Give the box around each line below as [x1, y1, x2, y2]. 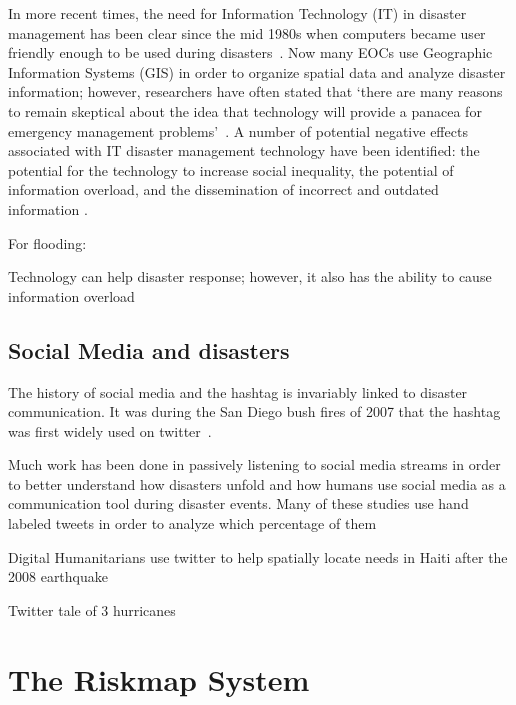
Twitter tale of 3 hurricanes [8, 599, 176, 620]
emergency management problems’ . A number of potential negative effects [8, 120, 468, 141]
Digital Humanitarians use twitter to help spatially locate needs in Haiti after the [8, 546, 508, 567]
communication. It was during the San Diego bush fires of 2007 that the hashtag [8, 401, 501, 422]
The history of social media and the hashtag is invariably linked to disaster [8, 381, 468, 402]
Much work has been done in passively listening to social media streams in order [8, 454, 501, 475]
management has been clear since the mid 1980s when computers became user [8, 22, 486, 43]
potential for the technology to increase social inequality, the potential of [8, 159, 454, 180]
